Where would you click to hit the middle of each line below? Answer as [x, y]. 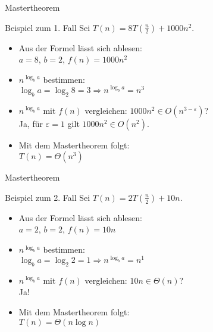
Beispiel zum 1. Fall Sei [48, 27]
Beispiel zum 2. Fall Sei [48, 197]
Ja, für [31, 123]
